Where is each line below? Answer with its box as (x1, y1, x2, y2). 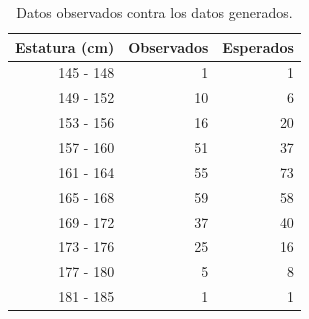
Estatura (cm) (15, 36, 115, 57)
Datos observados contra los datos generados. (16, 2, 293, 22)
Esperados (222, 36, 294, 57)
